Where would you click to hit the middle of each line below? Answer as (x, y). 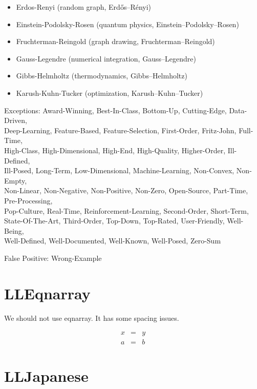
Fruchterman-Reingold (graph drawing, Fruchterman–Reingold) (115, 41)
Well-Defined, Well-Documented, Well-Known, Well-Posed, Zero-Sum (113, 241)
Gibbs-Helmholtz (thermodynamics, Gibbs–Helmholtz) (102, 76)
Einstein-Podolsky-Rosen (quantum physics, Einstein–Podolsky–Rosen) (127, 24)
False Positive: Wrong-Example (53, 258)
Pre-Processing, (28, 200)
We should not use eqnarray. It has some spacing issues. (92, 318)
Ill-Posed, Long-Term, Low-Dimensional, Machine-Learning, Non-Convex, (119, 170)
